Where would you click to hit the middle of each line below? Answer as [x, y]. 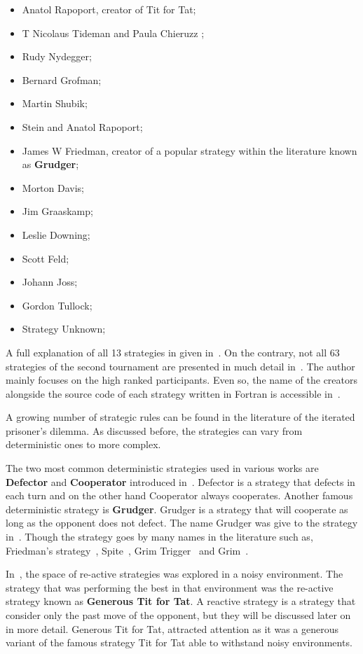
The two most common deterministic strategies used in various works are [162, 468]
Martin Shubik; [55, 103]
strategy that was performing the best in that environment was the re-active [170, 587]
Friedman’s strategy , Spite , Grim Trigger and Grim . [127, 550]
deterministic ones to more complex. [83, 444]
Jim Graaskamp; [57, 211]
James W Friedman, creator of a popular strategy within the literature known [190, 150]
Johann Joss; [50, 282]
